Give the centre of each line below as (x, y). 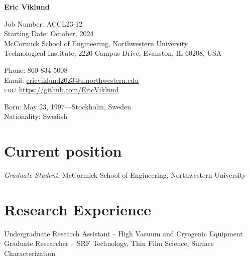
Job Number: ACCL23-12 (43, 23)
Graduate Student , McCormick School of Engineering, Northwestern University (125, 175)
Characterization (30, 253)
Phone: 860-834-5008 (36, 70)
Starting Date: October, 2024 (49, 33)
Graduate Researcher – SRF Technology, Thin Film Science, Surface (109, 243)
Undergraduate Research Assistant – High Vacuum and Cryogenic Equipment (123, 233)
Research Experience (78, 209)
